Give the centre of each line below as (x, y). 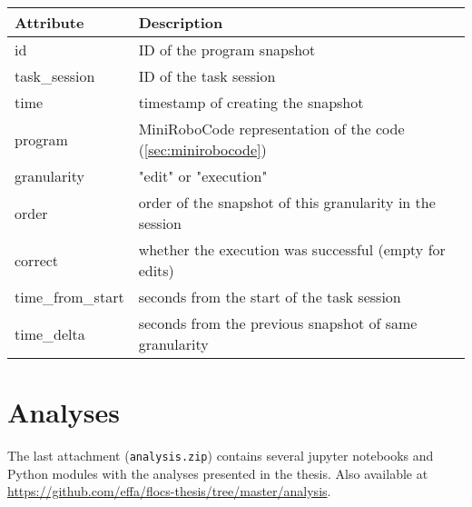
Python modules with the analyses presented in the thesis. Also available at (218, 473)
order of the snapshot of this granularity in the (287, 202)
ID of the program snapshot (227, 50)
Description (181, 22)
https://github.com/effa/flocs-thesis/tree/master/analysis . (169, 491)
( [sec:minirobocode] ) (202, 149)
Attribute (49, 22)
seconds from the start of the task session (270, 297)
